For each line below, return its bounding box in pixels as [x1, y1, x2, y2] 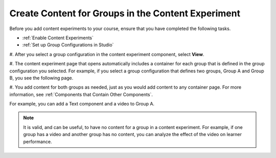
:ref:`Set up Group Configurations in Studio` [22, 42, 114, 48]
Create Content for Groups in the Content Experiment [9, 8, 240, 19]
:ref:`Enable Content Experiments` [22, 35, 94, 41]
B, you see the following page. [9, 74, 74, 81]
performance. [23, 138, 52, 145]
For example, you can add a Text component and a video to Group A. [9, 101, 155, 107]
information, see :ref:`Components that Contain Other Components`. [9, 91, 153, 97]
